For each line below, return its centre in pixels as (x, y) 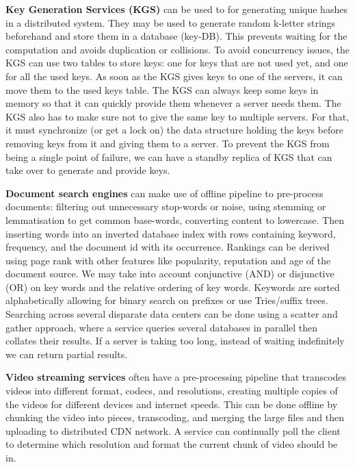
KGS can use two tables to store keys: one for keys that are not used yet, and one (177, 63)
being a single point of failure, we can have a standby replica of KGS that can (169, 156)
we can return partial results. (67, 354)
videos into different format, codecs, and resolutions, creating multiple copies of (172, 391)
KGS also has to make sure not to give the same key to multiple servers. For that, (177, 116)
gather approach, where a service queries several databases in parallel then (162, 327)
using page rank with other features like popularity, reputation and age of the (168, 260)
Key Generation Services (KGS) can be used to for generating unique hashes (176, 9)
